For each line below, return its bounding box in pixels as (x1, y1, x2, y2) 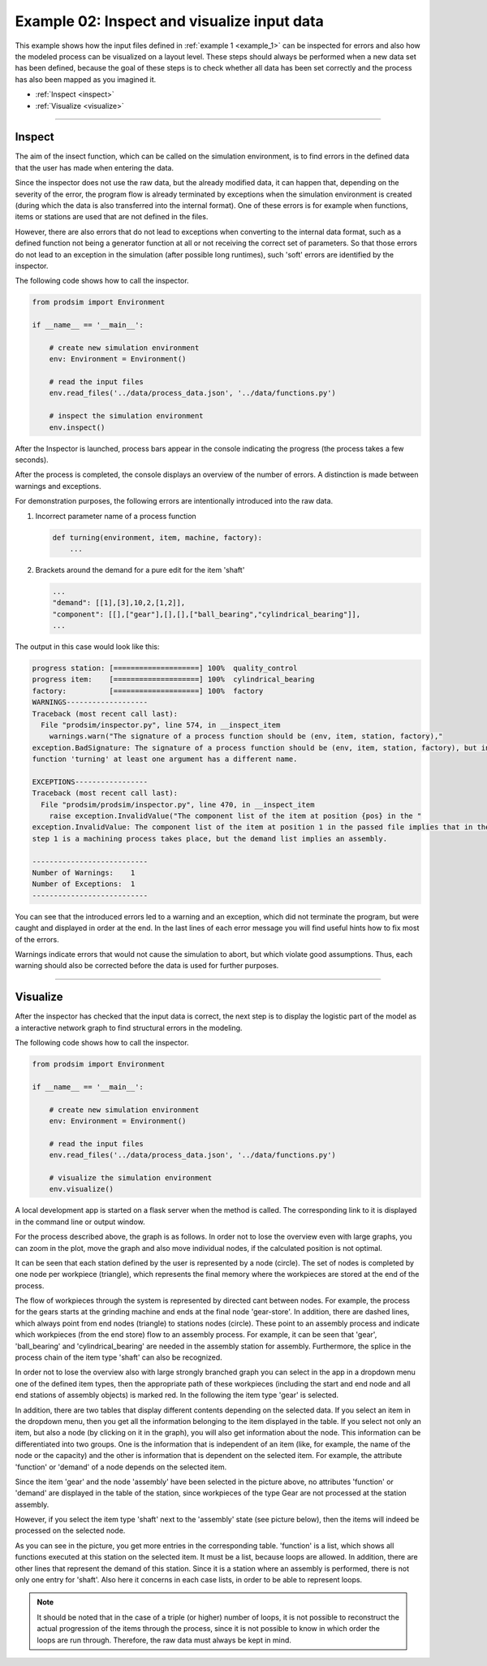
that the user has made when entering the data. (15, 162, 175, 172)
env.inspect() (49, 422, 106, 432)
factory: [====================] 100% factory (32, 686, 264, 695)
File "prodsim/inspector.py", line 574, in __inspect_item (41, 720, 281, 729)
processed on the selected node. (15, 1525, 126, 1535)
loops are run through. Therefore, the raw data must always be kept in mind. (37, 1635, 292, 1645)
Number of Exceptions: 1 (32, 880, 136, 889)
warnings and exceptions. (15, 481, 101, 491)
